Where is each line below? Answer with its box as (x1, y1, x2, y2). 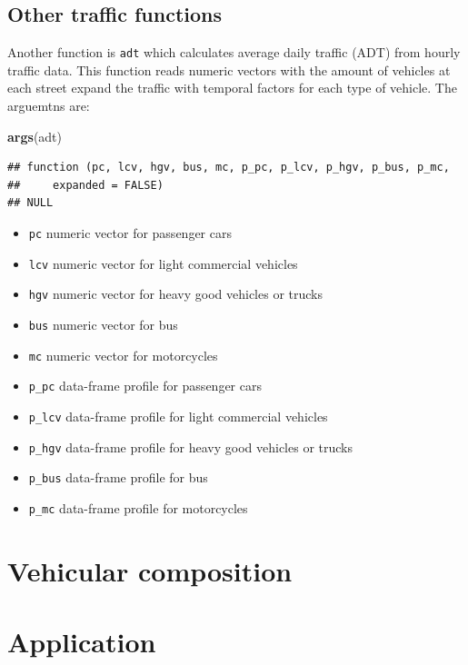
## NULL (7, 196, 54, 210)
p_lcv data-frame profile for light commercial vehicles (28, 406, 328, 425)
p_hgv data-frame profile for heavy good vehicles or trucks (28, 437, 353, 456)
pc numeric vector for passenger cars (28, 223, 232, 243)
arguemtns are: (7, 96, 90, 115)
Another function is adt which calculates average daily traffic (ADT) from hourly (7, 43, 461, 62)
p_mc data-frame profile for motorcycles (28, 498, 248, 517)
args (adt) (7, 126, 62, 145)
